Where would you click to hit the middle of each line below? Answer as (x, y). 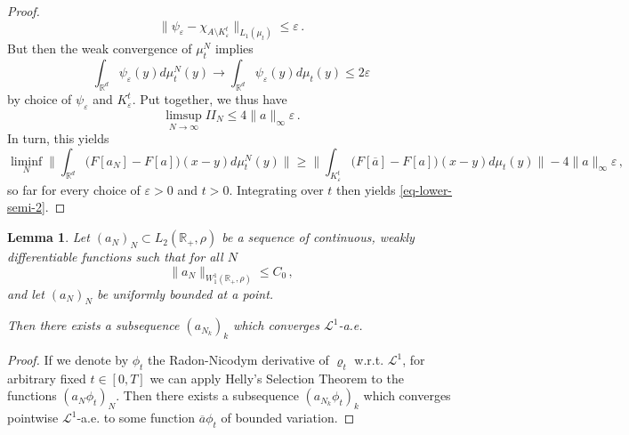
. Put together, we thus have (210, 99)
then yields (366, 189)
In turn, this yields (58, 138)
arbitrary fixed (47, 378)
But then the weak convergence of (100, 48)
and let (26, 293)
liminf (26, 161)
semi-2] (26, 207)
